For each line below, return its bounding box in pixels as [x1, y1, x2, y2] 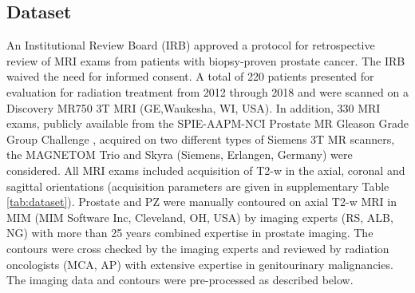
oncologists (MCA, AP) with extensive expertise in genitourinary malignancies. [6, 255, 393, 272]
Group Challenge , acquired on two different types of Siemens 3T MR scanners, [6, 130, 395, 147]
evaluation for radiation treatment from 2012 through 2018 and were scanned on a [6, 83, 409, 100]
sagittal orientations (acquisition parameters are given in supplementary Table [6, 177, 389, 194]
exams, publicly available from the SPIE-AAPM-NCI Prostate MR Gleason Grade [6, 115, 409, 132]
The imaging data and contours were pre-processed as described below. [6, 271, 354, 288]
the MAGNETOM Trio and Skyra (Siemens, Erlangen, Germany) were [6, 146, 353, 163]
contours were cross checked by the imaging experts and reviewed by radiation [6, 240, 389, 256]
